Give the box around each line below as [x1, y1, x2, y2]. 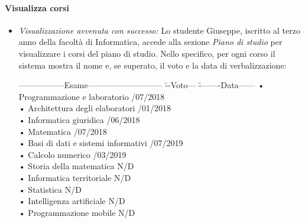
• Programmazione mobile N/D [18, 206, 135, 218]
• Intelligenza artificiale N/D [18, 195, 125, 207]
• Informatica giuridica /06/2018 [18, 113, 140, 125]
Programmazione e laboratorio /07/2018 [18, 90, 165, 102]
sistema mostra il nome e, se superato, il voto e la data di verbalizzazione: [18, 59, 287, 71]
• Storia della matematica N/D [18, 160, 134, 172]
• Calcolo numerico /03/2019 [18, 148, 126, 160]
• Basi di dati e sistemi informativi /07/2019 [18, 137, 183, 149]
